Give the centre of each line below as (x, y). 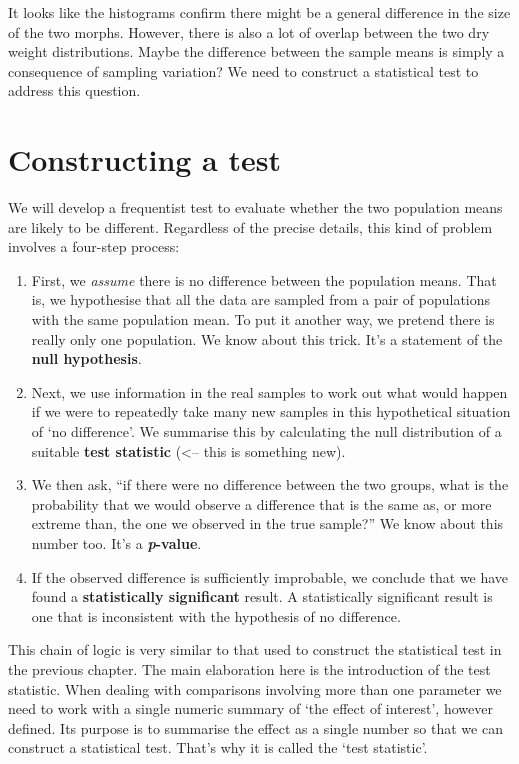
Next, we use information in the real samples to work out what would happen (269, 391)
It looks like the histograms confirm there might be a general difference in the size (259, 12)
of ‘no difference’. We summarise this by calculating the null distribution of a (266, 431)
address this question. (74, 90)
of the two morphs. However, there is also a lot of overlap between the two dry (249, 31)
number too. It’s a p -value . (116, 543)
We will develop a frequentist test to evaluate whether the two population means (255, 207)
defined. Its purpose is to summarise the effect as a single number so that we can (255, 727)
